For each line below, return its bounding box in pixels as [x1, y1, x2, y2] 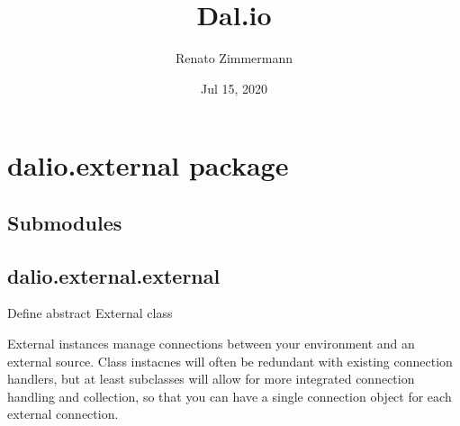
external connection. [7, 404, 119, 423]
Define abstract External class [7, 304, 173, 322]
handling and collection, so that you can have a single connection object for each [7, 386, 452, 405]
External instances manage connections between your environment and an [7, 334, 415, 353]
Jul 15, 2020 [200, 78, 268, 97]
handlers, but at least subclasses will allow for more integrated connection [7, 369, 415, 388]
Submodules [7, 208, 122, 236]
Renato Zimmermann [175, 49, 293, 68]
